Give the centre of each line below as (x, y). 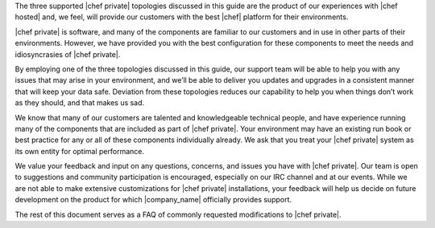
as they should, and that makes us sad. (80, 103)
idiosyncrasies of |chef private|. (68, 54)
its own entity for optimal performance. (80, 151)
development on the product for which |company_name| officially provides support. (153, 200)
